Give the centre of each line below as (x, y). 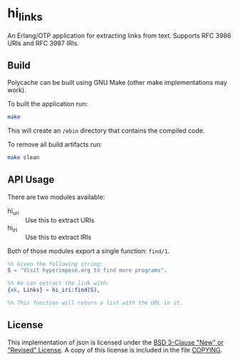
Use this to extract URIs (60, 220)
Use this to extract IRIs (58, 237)
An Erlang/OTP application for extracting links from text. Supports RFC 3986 (119, 35)
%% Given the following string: (55, 264)
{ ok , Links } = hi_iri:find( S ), (54, 290)
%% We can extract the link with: (59, 283)
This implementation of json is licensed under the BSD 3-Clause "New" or (116, 342)
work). (17, 90)
